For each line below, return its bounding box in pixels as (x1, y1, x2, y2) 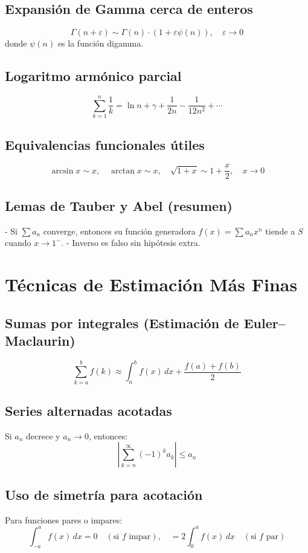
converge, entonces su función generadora (43, 224, 196, 237)
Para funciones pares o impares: (5, 513, 123, 526)
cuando (5, 236, 31, 249)
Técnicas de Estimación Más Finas (5, 271, 298, 296)
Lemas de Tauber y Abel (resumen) (5, 196, 233, 215)
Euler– (243, 313, 286, 332)
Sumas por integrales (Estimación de (5, 313, 239, 332)
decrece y (26, 429, 60, 442)
